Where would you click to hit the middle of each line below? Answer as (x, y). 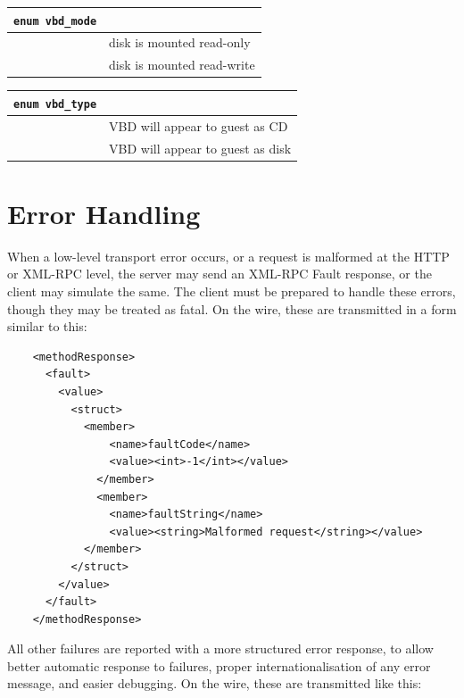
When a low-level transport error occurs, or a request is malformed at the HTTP (228, 256)
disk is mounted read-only (180, 42)
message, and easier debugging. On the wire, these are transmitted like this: (215, 683)
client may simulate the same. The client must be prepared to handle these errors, (232, 291)
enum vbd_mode (55, 21)
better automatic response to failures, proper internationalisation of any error (219, 665)
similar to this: (47, 326)
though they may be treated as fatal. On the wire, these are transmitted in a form (232, 308)
